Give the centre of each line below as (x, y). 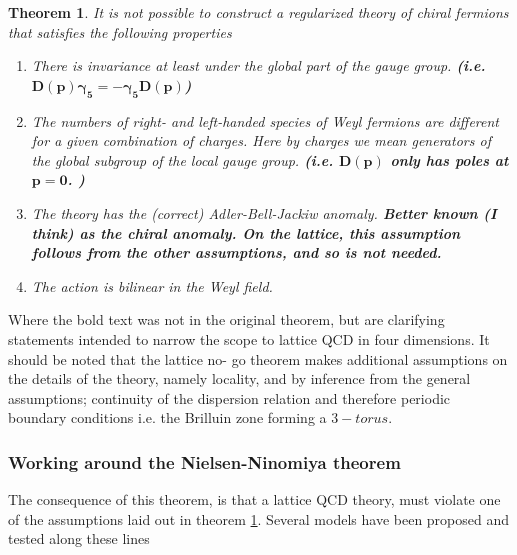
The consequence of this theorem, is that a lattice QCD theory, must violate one (254, 499)
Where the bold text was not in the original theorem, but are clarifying (226, 319)
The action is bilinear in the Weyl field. (152, 285)
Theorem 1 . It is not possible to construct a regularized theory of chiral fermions (258, 12)
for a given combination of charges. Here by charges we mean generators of (261, 140)
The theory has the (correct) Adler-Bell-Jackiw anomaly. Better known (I (264, 212)
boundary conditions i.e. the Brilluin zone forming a (167, 417)
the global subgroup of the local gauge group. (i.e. (182, 159)
